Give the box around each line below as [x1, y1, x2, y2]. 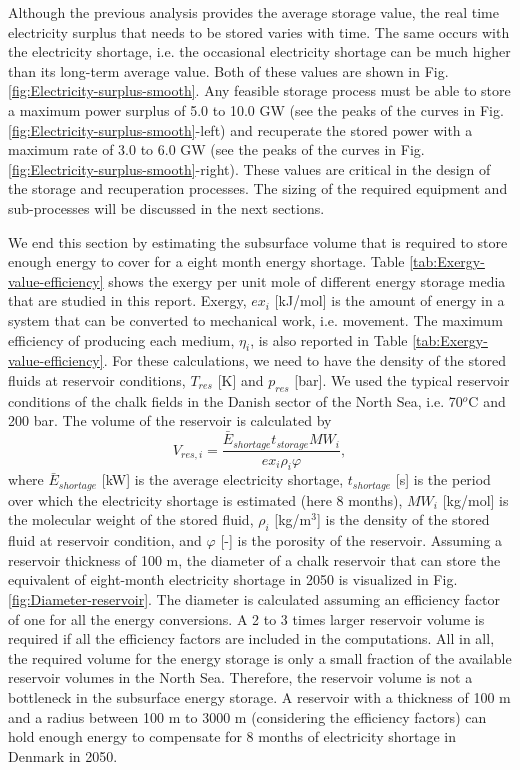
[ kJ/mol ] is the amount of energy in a [274, 290, 505, 311]
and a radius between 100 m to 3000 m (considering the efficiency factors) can [8, 706, 487, 727]
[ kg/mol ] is [442, 489, 509, 510]
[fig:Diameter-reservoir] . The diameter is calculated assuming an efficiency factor [8, 589, 500, 609]
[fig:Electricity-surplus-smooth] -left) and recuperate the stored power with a [8, 119, 473, 140]
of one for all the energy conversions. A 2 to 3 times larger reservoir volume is [8, 608, 485, 629]
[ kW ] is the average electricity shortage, [101, 469, 344, 490]
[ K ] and [217, 369, 264, 390]
